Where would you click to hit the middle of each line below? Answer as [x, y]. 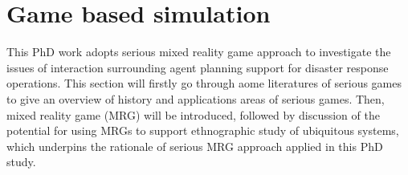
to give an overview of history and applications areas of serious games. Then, [196, 98]
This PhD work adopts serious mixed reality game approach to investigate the [199, 52]
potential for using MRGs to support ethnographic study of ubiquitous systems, [203, 130]
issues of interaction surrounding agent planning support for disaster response [198, 67]
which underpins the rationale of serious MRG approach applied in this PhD [195, 146]
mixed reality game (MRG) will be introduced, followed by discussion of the [193, 114]
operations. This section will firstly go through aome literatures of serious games [204, 83]
